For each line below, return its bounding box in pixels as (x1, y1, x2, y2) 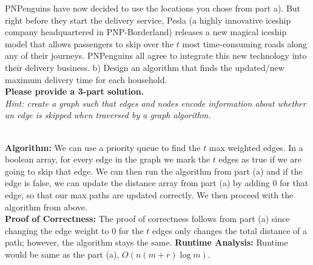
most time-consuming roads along (182, 37, 308, 50)
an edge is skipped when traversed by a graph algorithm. (5, 109, 211, 121)
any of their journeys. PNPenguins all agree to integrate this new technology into (5, 49, 307, 62)
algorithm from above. (5, 200, 87, 213)
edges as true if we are (218, 153, 301, 166)
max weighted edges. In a (209, 141, 303, 153)
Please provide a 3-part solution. (5, 85, 144, 98)
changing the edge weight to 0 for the (5, 224, 144, 236)
